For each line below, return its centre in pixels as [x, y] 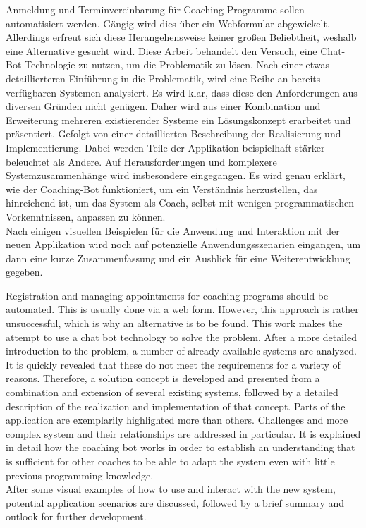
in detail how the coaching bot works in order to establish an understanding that [181, 447]
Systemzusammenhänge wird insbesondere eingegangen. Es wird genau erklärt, [176, 175]
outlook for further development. [76, 516]
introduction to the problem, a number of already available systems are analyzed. [181, 351]
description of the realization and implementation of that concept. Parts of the [176, 406]
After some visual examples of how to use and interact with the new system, [171, 489]
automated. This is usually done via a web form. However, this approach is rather [182, 309]
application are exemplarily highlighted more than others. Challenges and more [177, 420]
